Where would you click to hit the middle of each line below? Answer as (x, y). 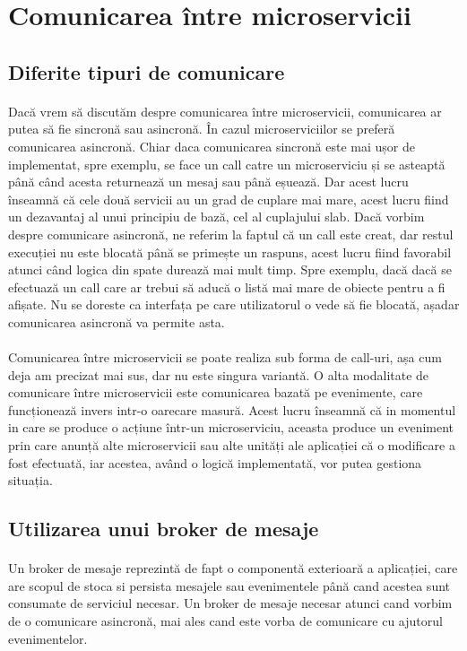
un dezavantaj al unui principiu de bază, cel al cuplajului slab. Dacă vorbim (216, 217)
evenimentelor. (48, 638)
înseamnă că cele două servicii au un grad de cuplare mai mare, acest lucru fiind (229, 199)
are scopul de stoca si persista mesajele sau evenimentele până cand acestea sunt (229, 585)
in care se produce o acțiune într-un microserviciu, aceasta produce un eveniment (231, 427)
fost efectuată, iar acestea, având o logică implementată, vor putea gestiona (215, 462)
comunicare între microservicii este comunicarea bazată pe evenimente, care (216, 392)
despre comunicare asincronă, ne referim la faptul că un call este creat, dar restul (231, 234)
